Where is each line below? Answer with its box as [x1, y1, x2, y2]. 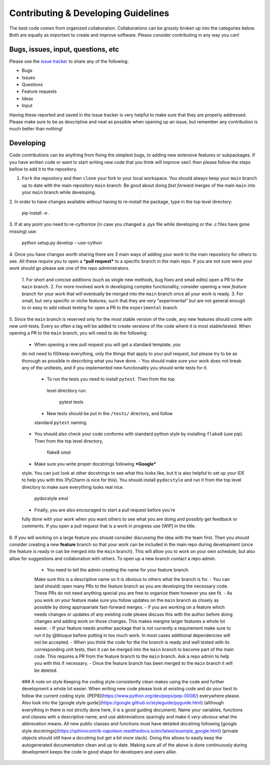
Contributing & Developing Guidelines [9, 8, 169, 19]
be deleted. [34, 667, 58, 673]
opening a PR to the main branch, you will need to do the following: [9, 330, 148, 336]
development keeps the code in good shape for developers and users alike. [21, 749, 177, 754]
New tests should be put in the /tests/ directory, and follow [46, 410, 173, 416]
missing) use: [9, 228, 37, 234]
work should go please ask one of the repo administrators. [9, 265, 130, 271]
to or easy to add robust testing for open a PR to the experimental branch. [21, 305, 178, 311]
